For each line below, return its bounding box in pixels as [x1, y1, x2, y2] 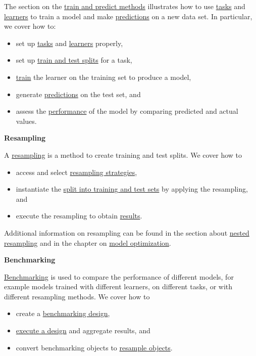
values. [16, 115, 37, 126]
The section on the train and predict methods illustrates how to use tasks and [4, 1, 245, 11]
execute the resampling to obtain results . [16, 210, 142, 221]
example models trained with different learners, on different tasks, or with [4, 281, 233, 292]
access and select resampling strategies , [16, 166, 137, 177]
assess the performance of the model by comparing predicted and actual [16, 106, 238, 116]
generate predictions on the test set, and [16, 88, 141, 99]
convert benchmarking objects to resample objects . [16, 342, 173, 352]
